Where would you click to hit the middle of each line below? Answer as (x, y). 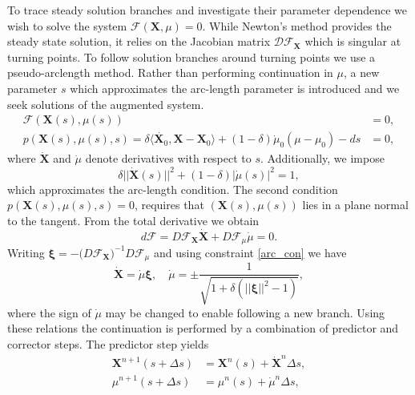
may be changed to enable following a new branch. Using (245, 312)
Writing (26, 252)
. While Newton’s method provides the (297, 25)
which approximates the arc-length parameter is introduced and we (235, 88)
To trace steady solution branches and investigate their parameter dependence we (207, 10)
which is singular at (353, 41)
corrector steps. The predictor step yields (108, 344)
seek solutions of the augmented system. (106, 104)
